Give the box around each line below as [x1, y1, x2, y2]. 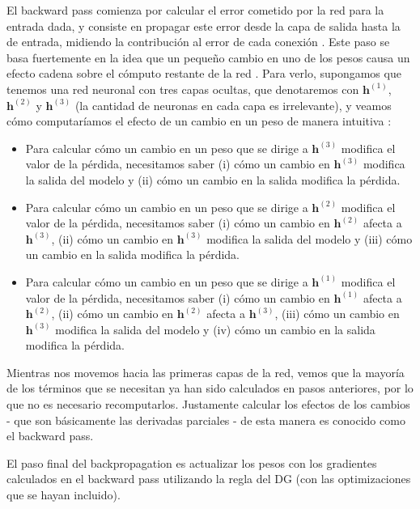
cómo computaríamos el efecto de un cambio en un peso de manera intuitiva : [6, 112, 392, 129]
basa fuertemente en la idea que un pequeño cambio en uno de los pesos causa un [6, 49, 410, 66]
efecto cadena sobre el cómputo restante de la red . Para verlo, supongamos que [6, 65, 401, 82]
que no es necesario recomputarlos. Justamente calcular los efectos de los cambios [6, 396, 410, 413]
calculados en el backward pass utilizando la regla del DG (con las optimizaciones [6, 470, 411, 487]
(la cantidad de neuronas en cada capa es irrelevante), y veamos [74, 96, 392, 113]
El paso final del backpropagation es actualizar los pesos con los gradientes [6, 454, 377, 471]
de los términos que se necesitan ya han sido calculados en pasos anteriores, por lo [6, 380, 414, 397]
